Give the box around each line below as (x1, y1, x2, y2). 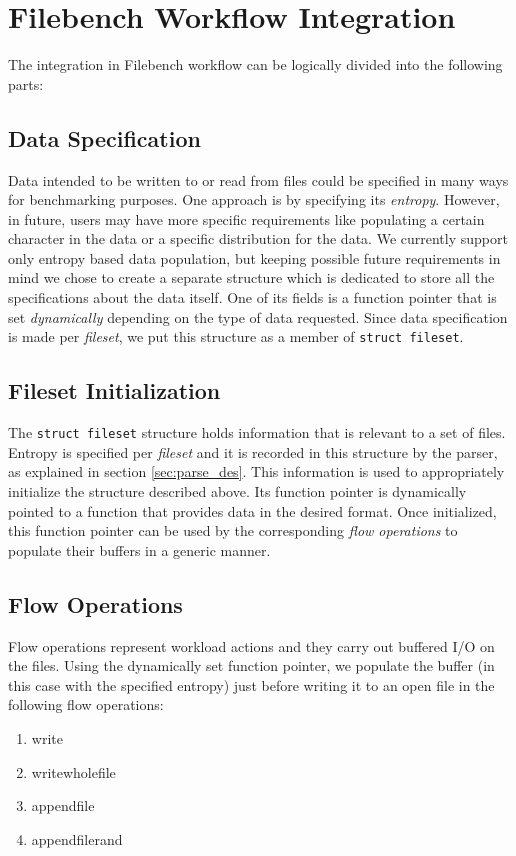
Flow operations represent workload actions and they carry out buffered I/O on (8, 635, 495, 656)
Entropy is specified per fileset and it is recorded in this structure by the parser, (8, 441, 498, 462)
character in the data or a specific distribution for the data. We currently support (8, 228, 508, 249)
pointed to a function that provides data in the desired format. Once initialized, (8, 500, 497, 521)
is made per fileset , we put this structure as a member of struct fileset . (8, 326, 464, 347)
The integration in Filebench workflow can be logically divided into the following (8, 54, 503, 75)
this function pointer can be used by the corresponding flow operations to (8, 520, 458, 541)
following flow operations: (8, 694, 164, 715)
